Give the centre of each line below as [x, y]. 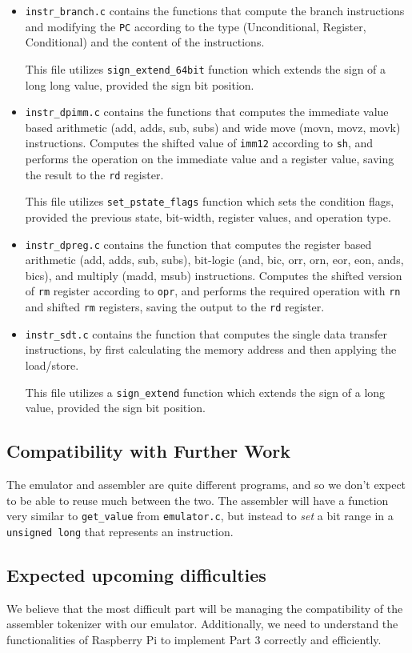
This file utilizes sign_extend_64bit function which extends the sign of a [206, 68]
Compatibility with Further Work [149, 451]
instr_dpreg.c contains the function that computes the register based [198, 244]
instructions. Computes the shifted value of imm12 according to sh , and [199, 143]
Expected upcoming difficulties [136, 574]
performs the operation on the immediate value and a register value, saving [210, 159]
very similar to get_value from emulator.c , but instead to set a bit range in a [200, 516]
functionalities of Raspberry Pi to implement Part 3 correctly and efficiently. [194, 639]
